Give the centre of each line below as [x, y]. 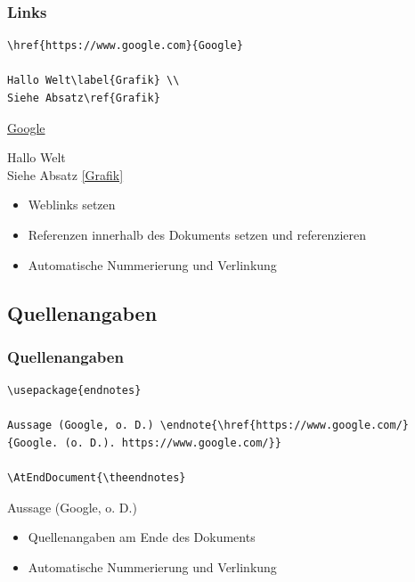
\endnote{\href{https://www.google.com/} [285, 426]
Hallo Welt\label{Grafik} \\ [94, 81]
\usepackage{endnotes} [74, 391]
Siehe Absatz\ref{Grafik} [84, 98]
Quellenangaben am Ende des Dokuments [142, 537]
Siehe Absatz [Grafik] [65, 174]
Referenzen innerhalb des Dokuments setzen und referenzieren [197, 234]
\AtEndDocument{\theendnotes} [97, 478]
